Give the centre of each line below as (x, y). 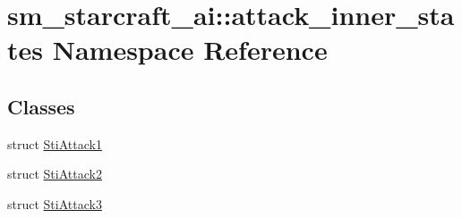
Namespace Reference (190, 50)
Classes (41, 106)
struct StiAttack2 (55, 174)
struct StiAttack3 (55, 203)
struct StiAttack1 (55, 143)
